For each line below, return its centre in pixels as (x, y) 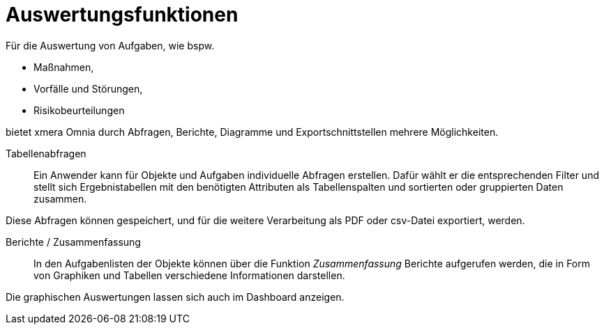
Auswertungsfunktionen (122, 15)
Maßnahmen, (64, 67)
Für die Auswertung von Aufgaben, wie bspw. (110, 45)
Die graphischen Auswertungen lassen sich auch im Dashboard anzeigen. (175, 297)
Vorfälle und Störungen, (88, 88)
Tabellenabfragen (46, 153)
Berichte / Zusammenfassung (73, 242)
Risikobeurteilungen (79, 110)
